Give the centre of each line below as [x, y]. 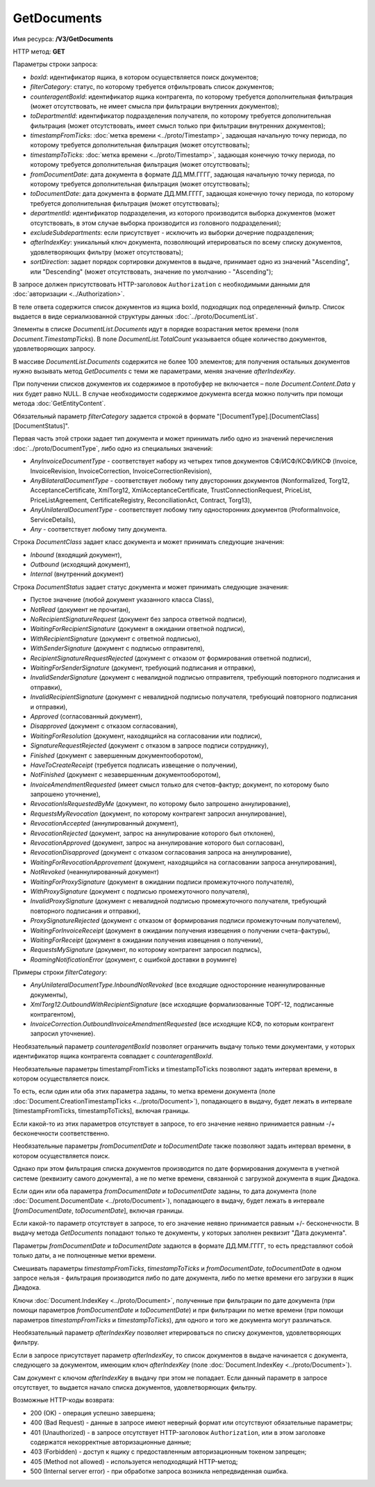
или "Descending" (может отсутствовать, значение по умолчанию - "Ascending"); [152, 272]
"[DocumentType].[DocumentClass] [268, 416]
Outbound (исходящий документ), [81, 565]
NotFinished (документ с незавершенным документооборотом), [125, 775]
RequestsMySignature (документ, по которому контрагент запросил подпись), [146, 950]
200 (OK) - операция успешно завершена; [93, 1413]
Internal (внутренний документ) [77, 574]
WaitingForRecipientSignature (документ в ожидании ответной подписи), [138, 629]
